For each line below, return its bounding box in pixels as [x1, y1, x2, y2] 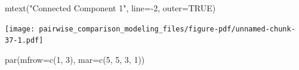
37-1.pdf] [5, 36, 44, 45]
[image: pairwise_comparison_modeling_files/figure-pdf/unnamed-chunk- [5, 24, 295, 33]
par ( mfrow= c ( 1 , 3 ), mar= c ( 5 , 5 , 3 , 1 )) [5, 53, 145, 65]
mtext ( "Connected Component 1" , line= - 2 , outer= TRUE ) [5, 2, 216, 14]
